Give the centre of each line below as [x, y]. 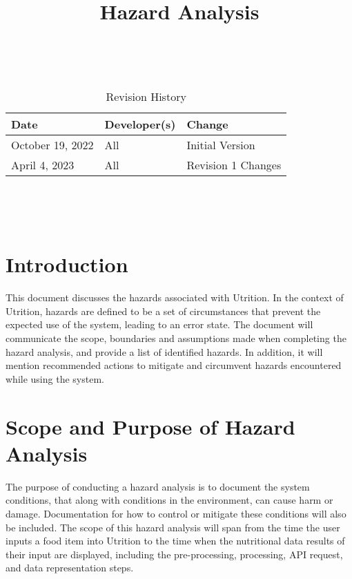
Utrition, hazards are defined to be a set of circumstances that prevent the [163, 311]
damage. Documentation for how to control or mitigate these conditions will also [176, 513]
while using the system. [55, 378]
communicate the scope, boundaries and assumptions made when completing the [176, 338]
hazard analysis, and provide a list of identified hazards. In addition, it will [164, 351]
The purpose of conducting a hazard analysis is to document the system [158, 486]
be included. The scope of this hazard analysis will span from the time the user [173, 527]
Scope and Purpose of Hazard [150, 426]
